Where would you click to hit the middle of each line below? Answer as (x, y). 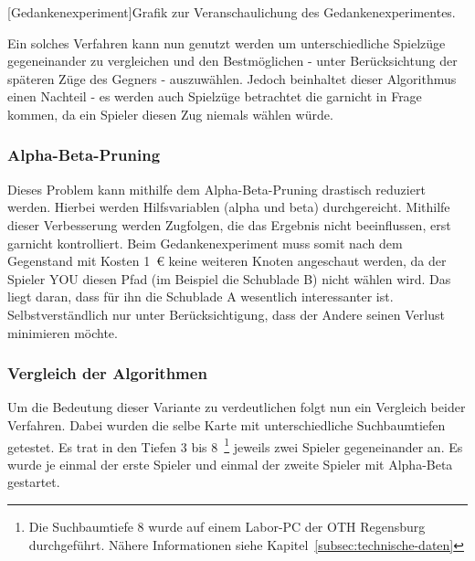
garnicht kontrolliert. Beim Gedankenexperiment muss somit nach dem (205, 243)
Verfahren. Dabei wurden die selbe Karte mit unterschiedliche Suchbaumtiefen (227, 424)
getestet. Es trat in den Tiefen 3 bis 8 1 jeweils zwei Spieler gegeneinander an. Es (235, 445)
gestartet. (34, 482)
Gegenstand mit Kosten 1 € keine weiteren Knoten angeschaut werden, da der (227, 261)
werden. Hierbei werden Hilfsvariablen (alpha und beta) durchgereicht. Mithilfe (229, 207)
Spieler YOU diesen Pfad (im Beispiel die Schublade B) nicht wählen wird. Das (229, 278)
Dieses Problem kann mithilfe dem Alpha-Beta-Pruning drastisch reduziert (216, 189)
